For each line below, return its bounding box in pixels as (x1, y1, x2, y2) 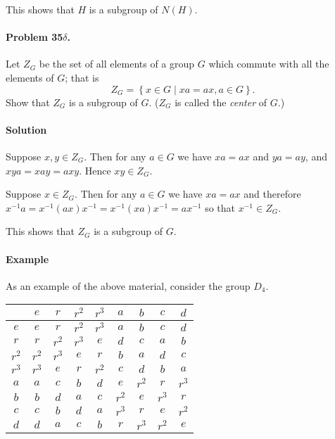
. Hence (79, 163, 111, 177)
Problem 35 (6, 30, 63, 44)
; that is (65, 70, 99, 84)
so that (205, 200, 236, 215)
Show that (6, 94, 50, 109)
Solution (6, 122, 47, 136)
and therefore (244, 186, 301, 201)
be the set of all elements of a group (39, 56, 195, 71)
